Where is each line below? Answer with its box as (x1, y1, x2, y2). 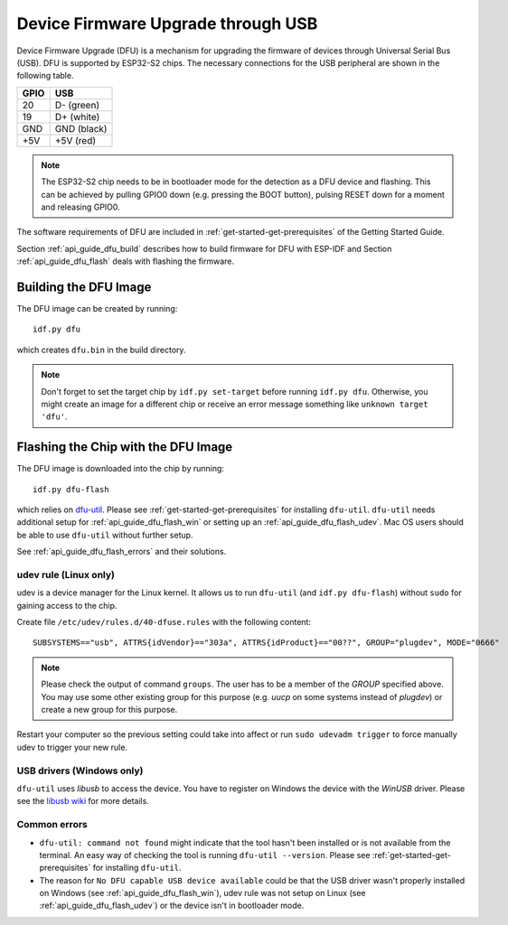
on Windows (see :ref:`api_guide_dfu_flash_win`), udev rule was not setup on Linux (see (39, 888, 366, 899)
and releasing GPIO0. (41, 201, 121, 212)
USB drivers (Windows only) (16, 764, 144, 777)
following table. (16, 70, 74, 81)
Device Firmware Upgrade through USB (16, 14, 318, 33)
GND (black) (54, 122, 108, 135)
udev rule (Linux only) (16, 568, 115, 581)
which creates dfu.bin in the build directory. (16, 344, 186, 355)
